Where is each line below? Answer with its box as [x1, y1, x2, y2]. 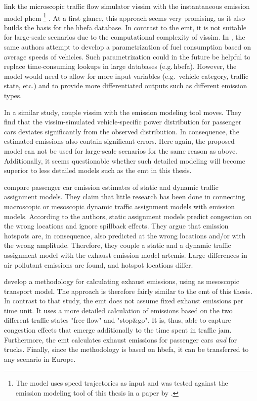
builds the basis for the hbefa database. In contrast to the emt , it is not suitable [4, 22, 247, 32]
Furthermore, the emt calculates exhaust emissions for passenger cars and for [4, 334, 237, 344]
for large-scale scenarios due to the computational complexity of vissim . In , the [4, 32, 245, 42]
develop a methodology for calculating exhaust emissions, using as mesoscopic [4, 276, 239, 286]
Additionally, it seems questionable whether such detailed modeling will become [4, 155, 246, 166]
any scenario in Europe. [4, 353, 76, 364]
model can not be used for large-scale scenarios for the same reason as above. [4, 145, 237, 156]
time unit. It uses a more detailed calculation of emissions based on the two [4, 305, 233, 315]
